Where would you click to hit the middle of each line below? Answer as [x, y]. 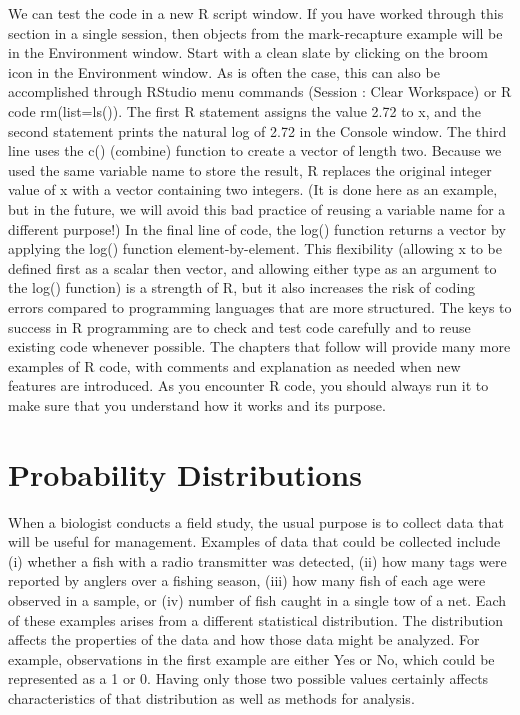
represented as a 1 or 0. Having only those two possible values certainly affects [248, 678]
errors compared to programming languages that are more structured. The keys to [260, 306]
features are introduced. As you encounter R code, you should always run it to [248, 385]
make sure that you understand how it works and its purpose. [197, 404]
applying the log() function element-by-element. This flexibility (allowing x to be [255, 248]
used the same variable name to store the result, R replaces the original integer [250, 169]
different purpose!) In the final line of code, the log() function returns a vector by [257, 228]
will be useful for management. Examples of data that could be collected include [254, 541]
